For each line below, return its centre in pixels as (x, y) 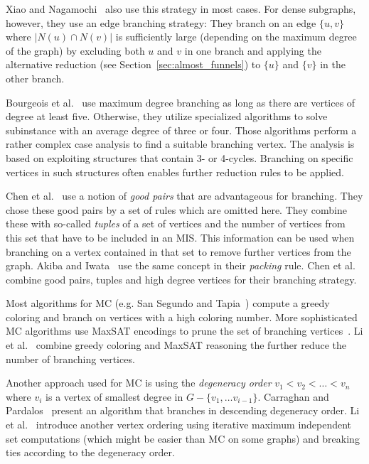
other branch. (35, 78)
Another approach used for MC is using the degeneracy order (139, 383)
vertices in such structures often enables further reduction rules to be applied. (175, 172)
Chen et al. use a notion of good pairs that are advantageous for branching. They (184, 196)
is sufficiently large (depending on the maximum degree (236, 37)
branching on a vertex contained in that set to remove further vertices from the (178, 251)
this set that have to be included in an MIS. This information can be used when (180, 237)
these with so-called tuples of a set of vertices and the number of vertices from (176, 223)
